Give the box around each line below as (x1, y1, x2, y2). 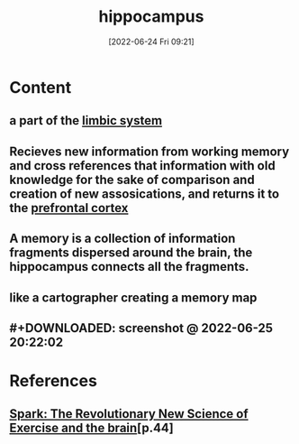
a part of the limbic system (9, 113, 163, 128)
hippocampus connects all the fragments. (9, 259, 249, 274)
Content (9, 77, 72, 97)
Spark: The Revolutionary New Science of (9, 406, 249, 421)
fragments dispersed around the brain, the (9, 245, 253, 261)
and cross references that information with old (9, 158, 276, 173)
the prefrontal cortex (9, 200, 129, 216)
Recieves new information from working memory (9, 143, 290, 159)
